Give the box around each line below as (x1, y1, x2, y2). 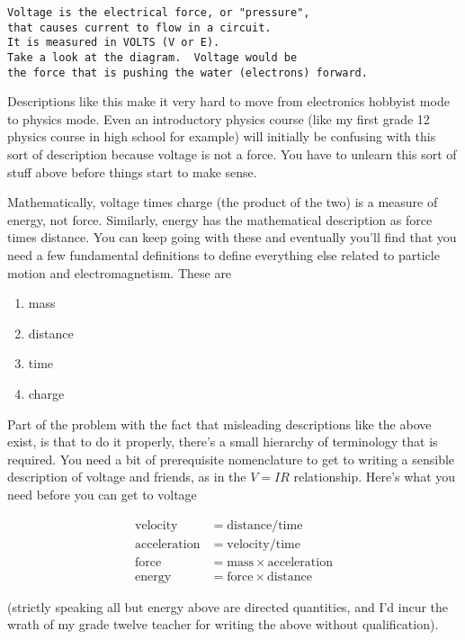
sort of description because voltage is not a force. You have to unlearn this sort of (7, 145, 457, 164)
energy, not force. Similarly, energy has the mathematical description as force (7, 210, 433, 229)
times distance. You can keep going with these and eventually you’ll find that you (7, 228, 457, 247)
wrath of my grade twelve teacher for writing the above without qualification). (7, 615, 439, 634)
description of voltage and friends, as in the (7, 467, 246, 486)
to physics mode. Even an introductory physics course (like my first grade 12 (7, 109, 430, 128)
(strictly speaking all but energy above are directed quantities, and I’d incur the (7, 597, 449, 616)
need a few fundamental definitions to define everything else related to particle (7, 246, 440, 265)
